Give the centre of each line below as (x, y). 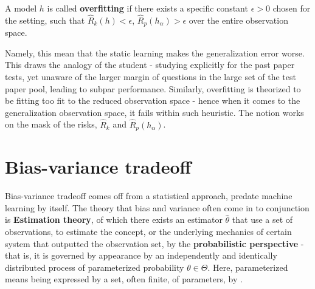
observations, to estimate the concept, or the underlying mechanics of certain (148, 231)
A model (21, 8)
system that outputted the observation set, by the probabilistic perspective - (154, 243)
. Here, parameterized (248, 267)
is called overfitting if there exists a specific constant (147, 8)
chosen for (292, 8)
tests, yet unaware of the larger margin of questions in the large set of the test (151, 77)
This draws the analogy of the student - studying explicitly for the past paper (150, 65)
